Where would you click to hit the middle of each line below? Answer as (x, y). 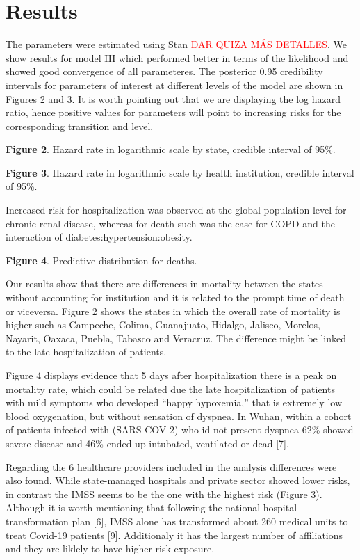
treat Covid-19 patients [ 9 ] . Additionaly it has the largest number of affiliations (174, 535)
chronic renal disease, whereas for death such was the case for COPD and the (170, 223)
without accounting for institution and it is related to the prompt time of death (175, 297)
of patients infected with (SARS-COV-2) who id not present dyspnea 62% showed (180, 430)
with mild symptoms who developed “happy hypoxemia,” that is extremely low (174, 402)
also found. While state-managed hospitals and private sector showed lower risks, (178, 480)
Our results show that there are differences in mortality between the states (164, 283)
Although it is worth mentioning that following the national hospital (152, 507)
